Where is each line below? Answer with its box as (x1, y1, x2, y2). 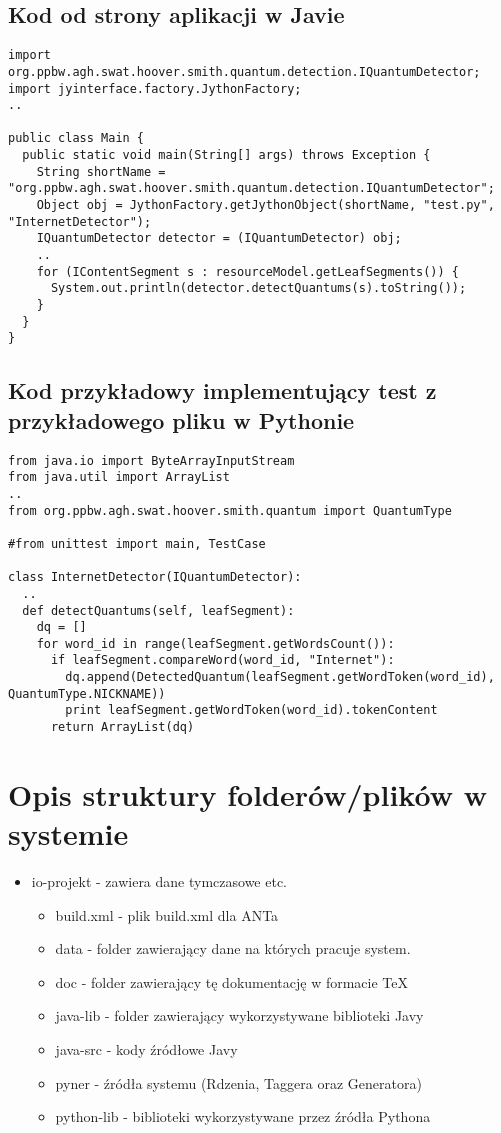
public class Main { (8, 131, 145, 146)
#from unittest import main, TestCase (8, 536, 266, 551)
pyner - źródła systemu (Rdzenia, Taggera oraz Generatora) (55, 1072, 422, 1093)
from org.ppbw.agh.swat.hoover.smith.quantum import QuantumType (8, 503, 452, 518)
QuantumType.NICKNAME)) (8, 686, 166, 701)
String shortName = (36, 164, 166, 179)
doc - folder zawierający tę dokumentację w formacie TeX (55, 971, 409, 992)
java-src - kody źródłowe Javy (55, 1039, 238, 1060)
